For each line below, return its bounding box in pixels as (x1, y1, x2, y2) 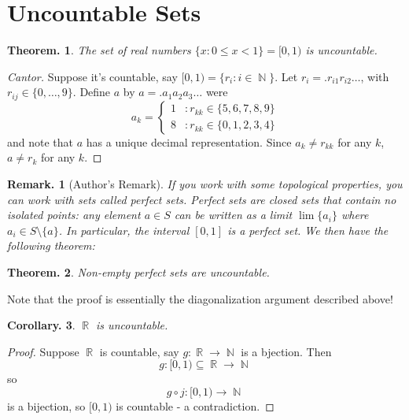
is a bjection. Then (241, 343, 332, 359)
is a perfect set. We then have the (227, 221, 389, 238)
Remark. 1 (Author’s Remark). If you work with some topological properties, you (7, 175, 403, 191)
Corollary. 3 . (7, 317, 76, 333)
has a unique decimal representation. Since (86, 133, 292, 150)
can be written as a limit (174, 206, 293, 223)
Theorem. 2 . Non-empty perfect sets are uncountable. (7, 263, 270, 280)
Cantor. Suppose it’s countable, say (7, 68, 178, 84)
